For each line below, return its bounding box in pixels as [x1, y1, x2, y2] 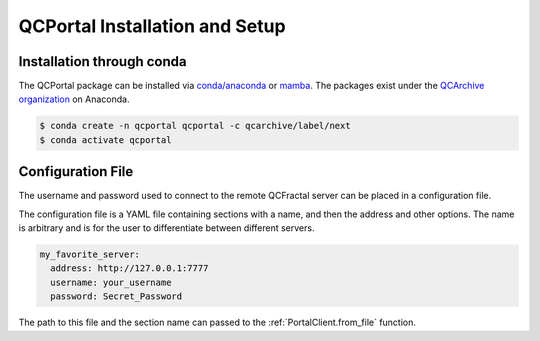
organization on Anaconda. [18, 93, 130, 105]
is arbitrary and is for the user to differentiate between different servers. [18, 222, 315, 234]
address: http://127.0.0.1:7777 [50, 263, 209, 274]
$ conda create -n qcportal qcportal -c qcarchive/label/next [39, 120, 351, 132]
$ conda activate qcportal [39, 134, 172, 145]
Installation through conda [18, 53, 187, 70]
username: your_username [50, 276, 172, 288]
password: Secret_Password [50, 291, 183, 302]
